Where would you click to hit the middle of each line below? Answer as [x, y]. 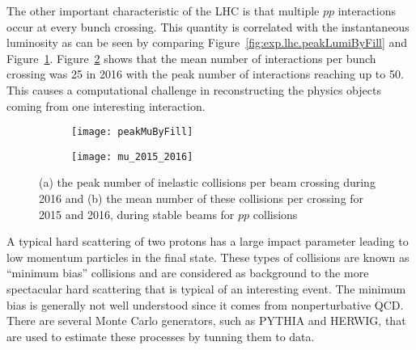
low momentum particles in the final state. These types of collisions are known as [208, 257]
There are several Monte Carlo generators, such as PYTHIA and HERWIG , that [206, 320]
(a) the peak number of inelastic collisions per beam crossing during [207, 182]
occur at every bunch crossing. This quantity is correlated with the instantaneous [208, 26]
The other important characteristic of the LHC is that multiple [163, 11]
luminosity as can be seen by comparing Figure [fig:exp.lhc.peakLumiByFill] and [207, 42]
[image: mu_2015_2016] [132, 156]
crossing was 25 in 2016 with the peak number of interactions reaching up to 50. [205, 74]
